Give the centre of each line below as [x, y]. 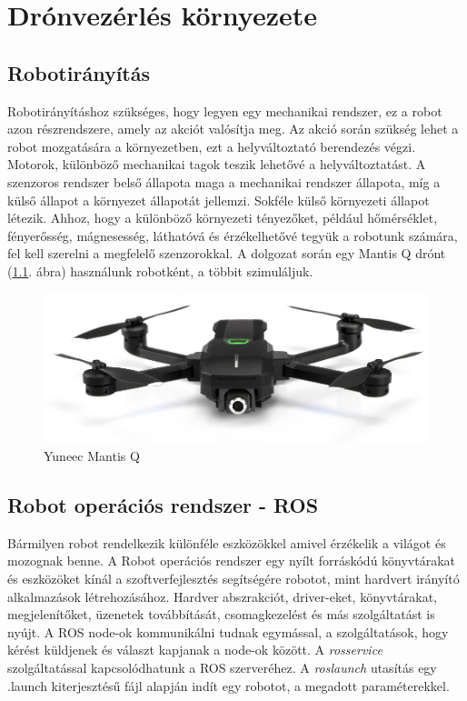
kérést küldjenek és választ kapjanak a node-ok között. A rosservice [195, 650]
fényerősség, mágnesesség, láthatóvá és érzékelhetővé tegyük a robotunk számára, [233, 235]
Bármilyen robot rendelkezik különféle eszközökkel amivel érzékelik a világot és [227, 542]
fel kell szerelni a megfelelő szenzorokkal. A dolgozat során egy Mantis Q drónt [227, 253]
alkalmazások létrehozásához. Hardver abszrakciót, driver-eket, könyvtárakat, [223, 596]
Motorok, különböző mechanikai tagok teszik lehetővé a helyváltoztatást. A [217, 164]
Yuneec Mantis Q [92, 456]
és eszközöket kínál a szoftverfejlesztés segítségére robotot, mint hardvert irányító [233, 579]
